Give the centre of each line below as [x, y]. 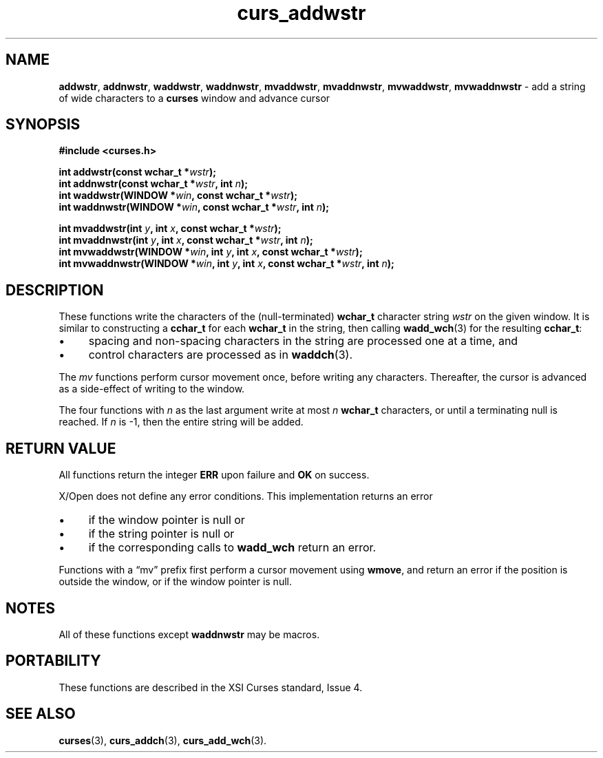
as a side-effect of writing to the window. [152, 389]
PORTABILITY [53, 661]
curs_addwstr [301, 13]
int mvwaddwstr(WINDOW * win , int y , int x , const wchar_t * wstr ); [211, 252]
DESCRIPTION [55, 290]
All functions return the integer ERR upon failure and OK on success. [214, 475]
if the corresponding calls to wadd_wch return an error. [232, 548]
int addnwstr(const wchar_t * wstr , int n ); [154, 184]
